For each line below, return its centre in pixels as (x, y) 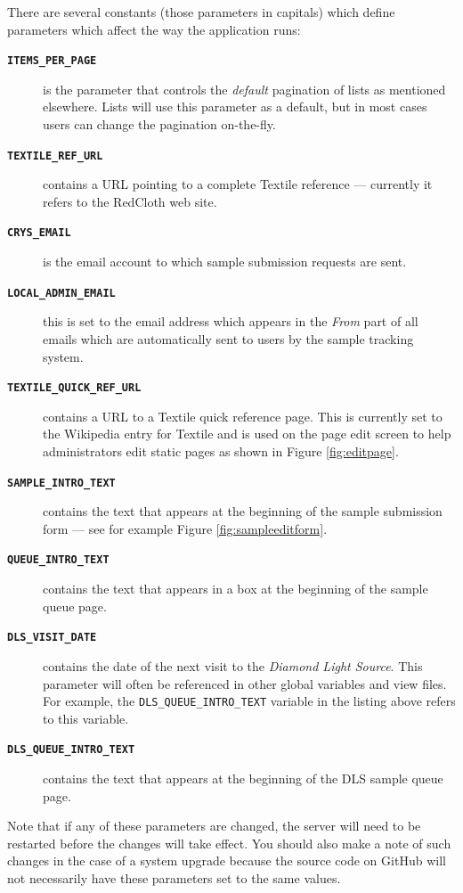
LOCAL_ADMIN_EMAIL (61, 293)
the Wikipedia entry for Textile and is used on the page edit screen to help (247, 434)
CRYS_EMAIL (39, 233)
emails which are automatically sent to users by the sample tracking (228, 338)
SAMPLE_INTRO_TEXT (61, 483)
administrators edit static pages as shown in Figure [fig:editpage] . (221, 451)
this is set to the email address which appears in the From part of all (231, 321)
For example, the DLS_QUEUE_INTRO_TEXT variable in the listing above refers (249, 701)
